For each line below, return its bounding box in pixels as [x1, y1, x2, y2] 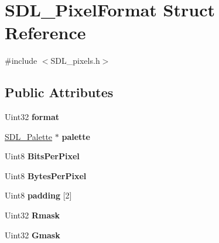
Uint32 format [5, 111, 60, 123]
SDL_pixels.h [50, 54, 100, 67]
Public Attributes [5, 83, 114, 101]
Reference [5, 20, 86, 45]
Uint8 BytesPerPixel [5, 169, 87, 182]
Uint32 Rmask [5, 209, 60, 221]
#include [5, 54, 37, 67]
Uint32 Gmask [5, 228, 60, 241]
